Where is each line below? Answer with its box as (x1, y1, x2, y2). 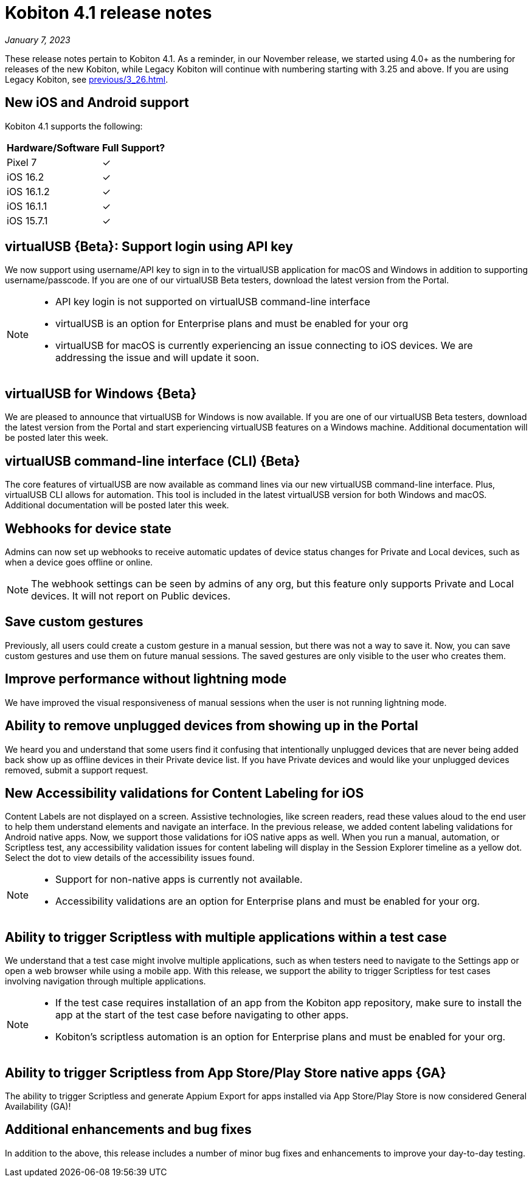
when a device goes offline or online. (5, 556, 153, 567)
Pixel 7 (7, 156, 37, 168)
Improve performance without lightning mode (5, 671, 287, 687)
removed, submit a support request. (5, 764, 148, 775)
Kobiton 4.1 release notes (5, 2, 212, 23)
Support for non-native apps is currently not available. (55, 873, 303, 886)
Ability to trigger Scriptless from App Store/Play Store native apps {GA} (5, 1065, 446, 1080)
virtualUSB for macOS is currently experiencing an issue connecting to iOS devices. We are (55, 339, 473, 352)
